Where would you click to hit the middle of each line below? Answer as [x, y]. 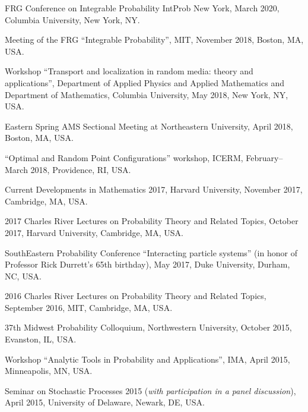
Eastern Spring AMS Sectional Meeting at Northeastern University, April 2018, [149, 126]
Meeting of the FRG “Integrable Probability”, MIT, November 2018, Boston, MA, [154, 40]
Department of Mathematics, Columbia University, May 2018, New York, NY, [147, 94]
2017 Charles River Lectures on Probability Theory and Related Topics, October [152, 221]
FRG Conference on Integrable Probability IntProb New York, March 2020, [142, 8]
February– [264, 157]
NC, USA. [23, 276]
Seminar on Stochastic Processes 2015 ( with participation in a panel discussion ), [150, 390]
